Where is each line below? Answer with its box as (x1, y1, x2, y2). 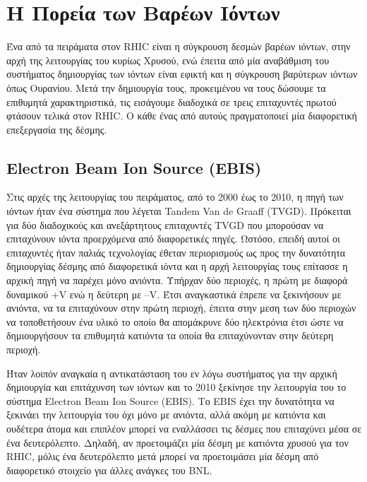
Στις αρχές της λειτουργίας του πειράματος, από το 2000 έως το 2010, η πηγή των (6, 189, 344, 204)
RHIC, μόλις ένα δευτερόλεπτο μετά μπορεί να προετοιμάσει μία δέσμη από (6, 449, 319, 464)
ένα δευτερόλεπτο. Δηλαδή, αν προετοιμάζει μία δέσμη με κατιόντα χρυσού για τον (6, 435, 349, 449)
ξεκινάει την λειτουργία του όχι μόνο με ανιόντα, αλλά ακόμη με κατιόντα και (6, 407, 326, 422)
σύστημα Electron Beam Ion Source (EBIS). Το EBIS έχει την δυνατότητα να (6, 393, 335, 408)
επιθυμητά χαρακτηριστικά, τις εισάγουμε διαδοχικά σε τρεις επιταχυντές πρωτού (6, 94, 337, 109)
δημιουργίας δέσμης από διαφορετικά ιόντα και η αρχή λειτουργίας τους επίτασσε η (6, 259, 348, 274)
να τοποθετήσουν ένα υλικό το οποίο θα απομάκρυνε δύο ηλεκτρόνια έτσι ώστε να (6, 314, 344, 329)
